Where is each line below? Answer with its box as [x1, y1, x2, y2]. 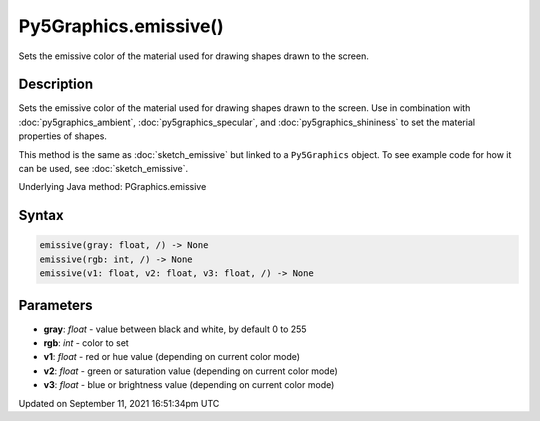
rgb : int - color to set [43, 337, 129, 349]
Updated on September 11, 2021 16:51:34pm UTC [18, 397, 220, 409]
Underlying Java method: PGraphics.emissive [18, 181, 207, 193]
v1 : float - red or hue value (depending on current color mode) [43, 351, 300, 363]
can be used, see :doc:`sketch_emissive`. [18, 163, 189, 175]
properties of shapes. [18, 130, 107, 142]
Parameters [18, 296, 93, 314]
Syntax [18, 207, 64, 224]
